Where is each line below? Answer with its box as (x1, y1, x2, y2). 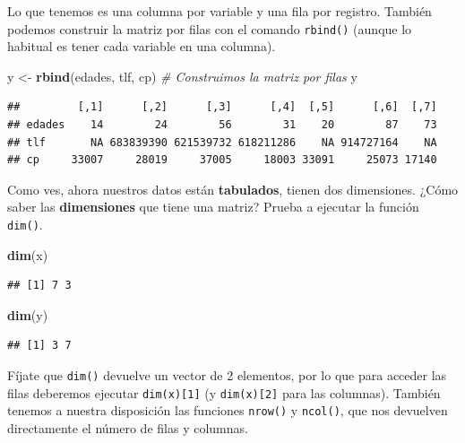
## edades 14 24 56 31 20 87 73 (7, 118, 437, 132)
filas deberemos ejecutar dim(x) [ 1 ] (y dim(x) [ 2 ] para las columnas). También (7, 383, 441, 402)
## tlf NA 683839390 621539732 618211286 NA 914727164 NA (7, 135, 437, 149)
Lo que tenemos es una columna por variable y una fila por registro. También (7, 2, 432, 20)
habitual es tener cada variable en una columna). (7, 37, 276, 56)
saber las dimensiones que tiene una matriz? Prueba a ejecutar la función (7, 197, 419, 216)
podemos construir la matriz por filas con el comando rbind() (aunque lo (7, 19, 412, 38)
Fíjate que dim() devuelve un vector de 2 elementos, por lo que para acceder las (7, 366, 447, 385)
